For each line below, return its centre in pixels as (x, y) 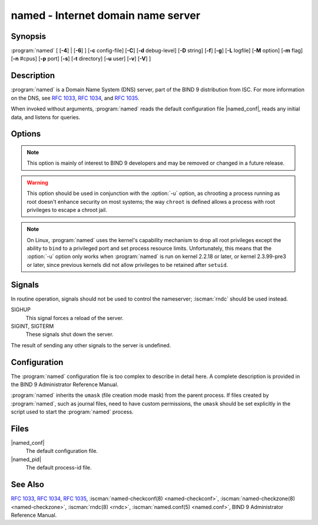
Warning (37, 182)
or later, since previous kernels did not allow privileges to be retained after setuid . (127, 265)
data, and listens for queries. (46, 117)
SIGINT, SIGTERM (32, 326)
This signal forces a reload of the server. (74, 318)
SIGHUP (21, 309)
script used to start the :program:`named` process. (72, 412)
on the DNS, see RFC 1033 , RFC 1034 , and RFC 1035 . (75, 98)
